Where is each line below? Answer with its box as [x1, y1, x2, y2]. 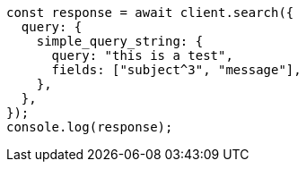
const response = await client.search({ [6, 5, 294, 20]
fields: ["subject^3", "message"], [51, 63, 302, 77]
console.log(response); [6, 120, 173, 134]
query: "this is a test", [51, 48, 233, 63]
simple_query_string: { [36, 34, 204, 48]
